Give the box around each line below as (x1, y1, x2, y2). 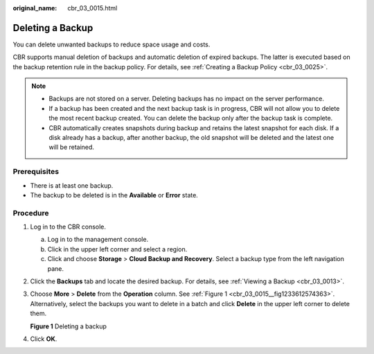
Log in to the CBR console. (30, 222, 107, 231)
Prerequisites (12, 167, 59, 177)
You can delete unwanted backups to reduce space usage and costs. (12, 40, 211, 48)
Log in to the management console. (47, 236, 149, 244)
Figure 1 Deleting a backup (30, 322, 107, 330)
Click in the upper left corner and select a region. (47, 245, 188, 253)
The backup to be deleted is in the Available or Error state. (30, 191, 199, 199)
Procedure (12, 208, 49, 218)
